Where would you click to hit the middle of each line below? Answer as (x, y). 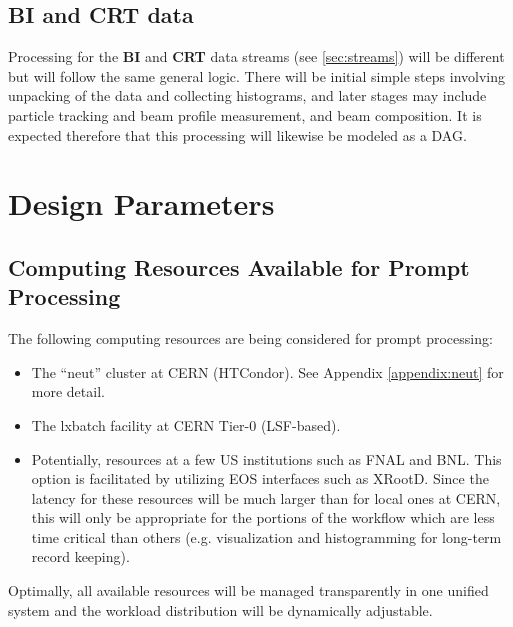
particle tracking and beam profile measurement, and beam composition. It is (245, 114)
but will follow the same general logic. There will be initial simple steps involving (256, 75)
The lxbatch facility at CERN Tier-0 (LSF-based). (186, 424)
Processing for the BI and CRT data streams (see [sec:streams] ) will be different (256, 56)
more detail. (68, 391)
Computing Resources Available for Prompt (239, 266)
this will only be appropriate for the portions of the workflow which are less (263, 517)
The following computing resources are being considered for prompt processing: (250, 338)
